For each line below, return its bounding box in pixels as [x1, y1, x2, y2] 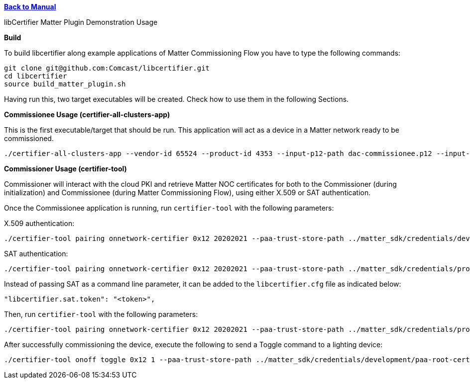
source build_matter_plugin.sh [4, 80, 126, 88]
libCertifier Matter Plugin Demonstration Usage [4, 18, 158, 26]
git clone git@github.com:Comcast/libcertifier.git [4, 64, 210, 72]
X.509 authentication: [4, 219, 75, 228]
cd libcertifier [4, 72, 67, 80]
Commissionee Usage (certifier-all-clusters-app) [4, 110, 170, 119]
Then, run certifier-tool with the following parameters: [4, 310, 198, 318]
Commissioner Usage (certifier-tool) [4, 164, 127, 173]
